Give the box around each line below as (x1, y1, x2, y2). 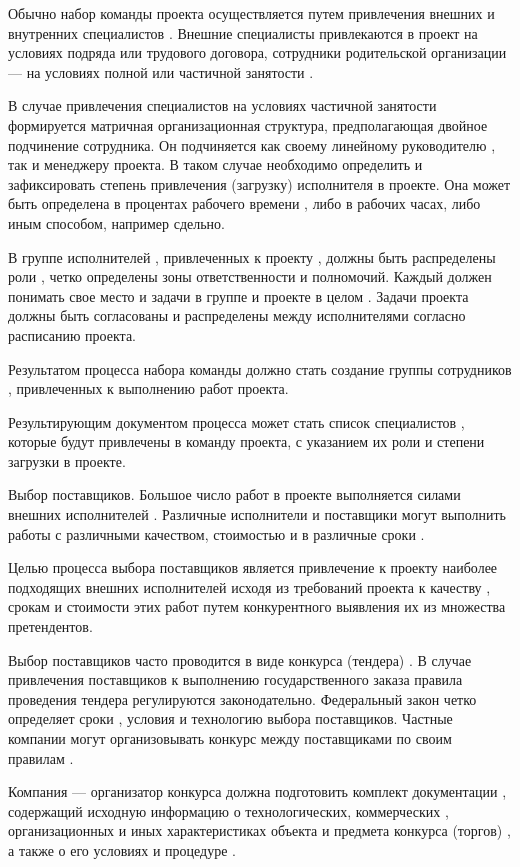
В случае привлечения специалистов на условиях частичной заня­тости (8, 95, 437, 116)
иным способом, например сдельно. (8, 212, 225, 233)
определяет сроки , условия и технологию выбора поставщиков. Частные (8, 708, 453, 729)
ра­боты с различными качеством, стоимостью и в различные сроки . (8, 523, 425, 544)
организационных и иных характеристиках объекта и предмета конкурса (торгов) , (8, 820, 511, 841)
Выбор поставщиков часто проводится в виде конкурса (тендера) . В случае (8, 649, 472, 670)
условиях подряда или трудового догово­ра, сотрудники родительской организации (8, 42, 507, 63)
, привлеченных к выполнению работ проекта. (8, 378, 289, 399)
